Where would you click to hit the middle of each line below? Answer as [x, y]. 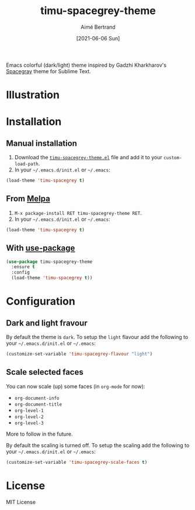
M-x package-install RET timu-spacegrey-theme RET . [78, 213]
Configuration [41, 301]
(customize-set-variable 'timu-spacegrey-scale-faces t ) [77, 462]
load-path [27, 164]
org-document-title [38, 404]
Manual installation [42, 143]
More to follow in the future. [39, 434]
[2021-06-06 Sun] [98, 38]
